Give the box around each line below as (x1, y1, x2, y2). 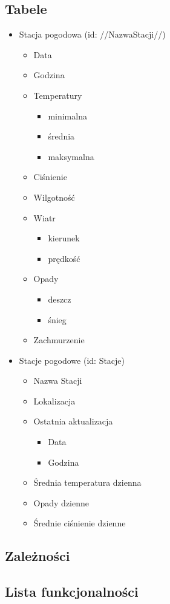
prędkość (48, 252, 80, 264)
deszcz (48, 292, 71, 305)
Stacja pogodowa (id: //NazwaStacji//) (19, 28, 166, 41)
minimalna (48, 109, 87, 122)
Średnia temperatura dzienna (33, 476, 142, 489)
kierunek (48, 232, 80, 244)
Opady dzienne (33, 496, 89, 509)
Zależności (5, 546, 70, 565)
